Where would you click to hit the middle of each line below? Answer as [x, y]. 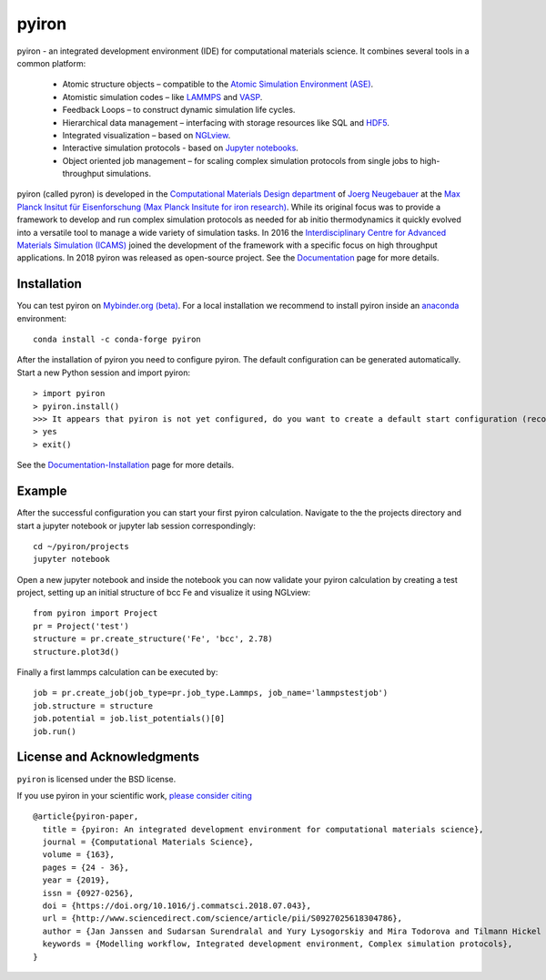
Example [42, 491]
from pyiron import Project [96, 613]
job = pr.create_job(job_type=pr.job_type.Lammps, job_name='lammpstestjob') [211, 693]
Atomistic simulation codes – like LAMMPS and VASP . [162, 97]
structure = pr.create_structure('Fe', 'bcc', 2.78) [153, 639]
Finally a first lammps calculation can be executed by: [117, 672]
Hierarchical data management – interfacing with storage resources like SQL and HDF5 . [226, 122]
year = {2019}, [76, 880]
